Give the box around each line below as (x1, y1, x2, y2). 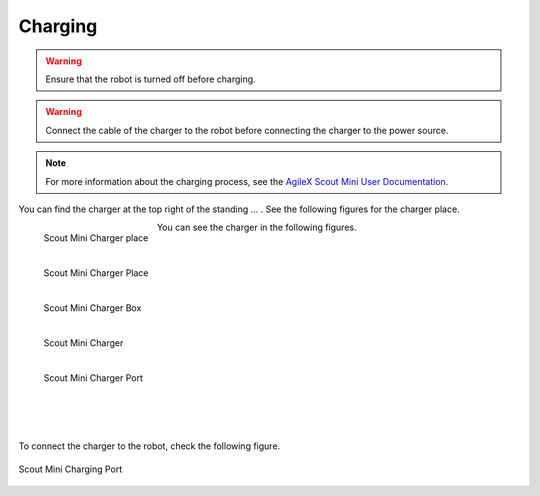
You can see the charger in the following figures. (156, 221, 357, 234)
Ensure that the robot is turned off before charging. (45, 73, 256, 85)
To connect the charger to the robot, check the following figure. (18, 440, 281, 452)
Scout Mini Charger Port (43, 372, 144, 384)
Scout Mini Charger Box (43, 302, 142, 314)
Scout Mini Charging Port (18, 463, 123, 475)
